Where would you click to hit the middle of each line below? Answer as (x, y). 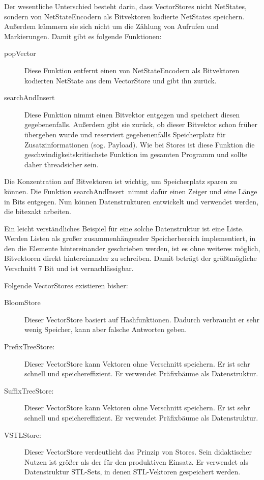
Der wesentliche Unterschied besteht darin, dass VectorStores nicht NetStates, (125, 6)
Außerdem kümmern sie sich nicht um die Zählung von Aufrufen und (111, 26)
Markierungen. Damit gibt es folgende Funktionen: (83, 36)
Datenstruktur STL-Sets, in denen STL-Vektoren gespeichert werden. (133, 472)
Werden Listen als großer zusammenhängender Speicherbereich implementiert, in (130, 238)
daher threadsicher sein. (62, 164)
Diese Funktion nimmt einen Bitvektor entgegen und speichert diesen (132, 114)
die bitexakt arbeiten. (38, 211)
